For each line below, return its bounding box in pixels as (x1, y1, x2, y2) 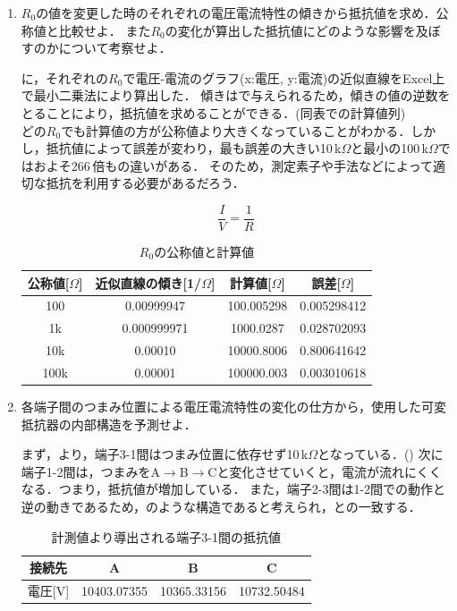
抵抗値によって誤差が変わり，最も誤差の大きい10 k (46, 139, 342, 157)
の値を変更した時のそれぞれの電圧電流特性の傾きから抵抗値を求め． (36, 4, 436, 21)
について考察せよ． (58, 38, 172, 57)
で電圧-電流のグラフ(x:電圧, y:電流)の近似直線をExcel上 (123, 68, 445, 87)
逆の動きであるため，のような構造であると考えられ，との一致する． (21, 497, 421, 516)
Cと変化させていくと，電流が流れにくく (207, 462, 442, 480)
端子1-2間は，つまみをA (21, 462, 160, 480)
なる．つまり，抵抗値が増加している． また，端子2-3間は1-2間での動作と (21, 479, 446, 498)
